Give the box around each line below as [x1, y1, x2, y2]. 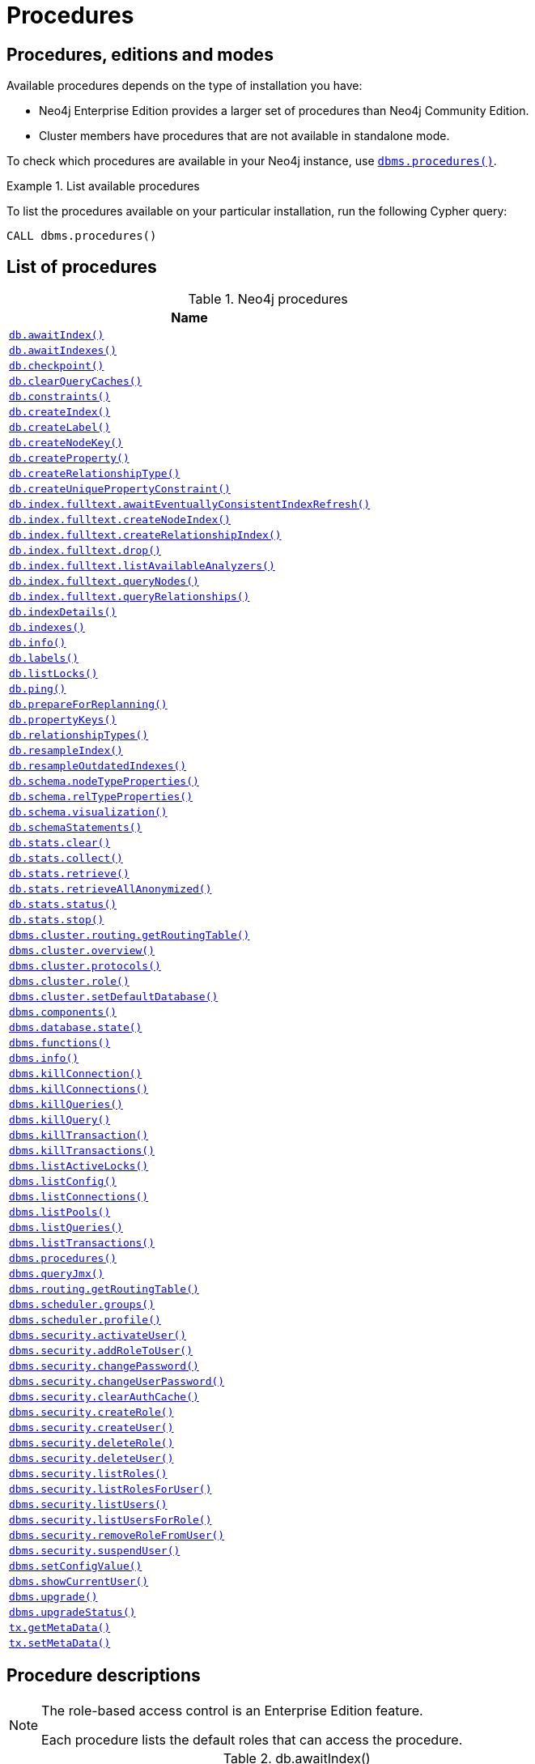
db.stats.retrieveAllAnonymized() [9, 883, 212, 896]
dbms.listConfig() [9, 1175, 117, 1188]
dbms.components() [9, 1006, 117, 1019]
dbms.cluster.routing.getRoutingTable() [9, 929, 250, 942]
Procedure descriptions [6, 1665, 201, 1686]
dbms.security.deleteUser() [9, 1452, 174, 1465]
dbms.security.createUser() [9, 1421, 174, 1434]
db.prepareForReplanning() [9, 698, 168, 711]
